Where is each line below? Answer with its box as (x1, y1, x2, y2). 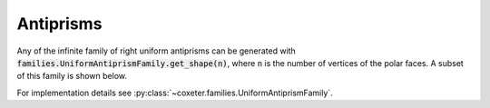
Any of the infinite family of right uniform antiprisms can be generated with (16, 45, 297, 56)
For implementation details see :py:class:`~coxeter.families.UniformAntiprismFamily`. (16, 87, 333, 98)
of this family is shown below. (16, 71, 127, 82)
